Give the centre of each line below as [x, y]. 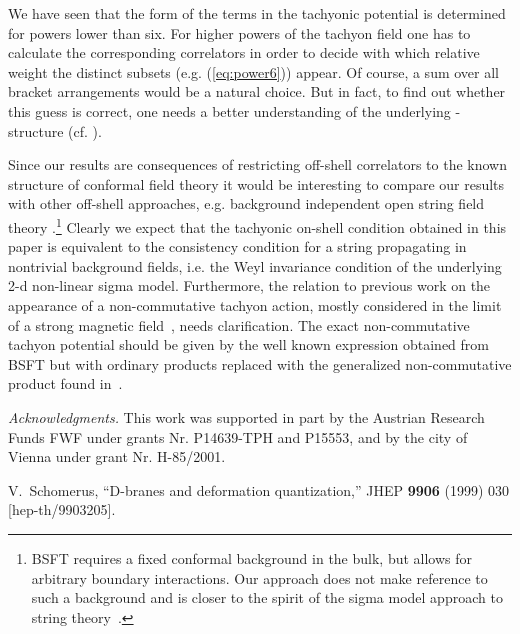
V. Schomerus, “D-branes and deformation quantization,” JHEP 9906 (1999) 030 [259, 489]
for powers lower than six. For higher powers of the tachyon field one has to [239, 32]
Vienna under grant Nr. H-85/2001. [117, 456]
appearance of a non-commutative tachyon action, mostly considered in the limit [255, 304]
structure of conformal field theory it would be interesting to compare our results [256, 183]
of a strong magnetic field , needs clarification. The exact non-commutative [239, 324]
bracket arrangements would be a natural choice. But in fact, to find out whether [257, 91]
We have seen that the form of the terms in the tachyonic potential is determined [257, 13]
